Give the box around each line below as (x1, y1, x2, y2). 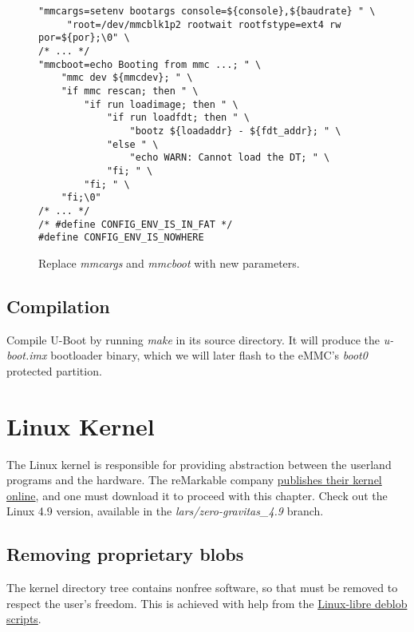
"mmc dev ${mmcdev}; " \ (61, 72, 193, 84)
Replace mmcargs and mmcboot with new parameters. (38, 254, 300, 271)
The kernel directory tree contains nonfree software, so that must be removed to (6, 579, 398, 596)
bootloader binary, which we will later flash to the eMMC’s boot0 (50, 347, 368, 364)
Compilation (6, 293, 110, 318)
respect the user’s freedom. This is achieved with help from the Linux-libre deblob (6, 594, 408, 611)
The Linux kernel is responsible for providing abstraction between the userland (6, 455, 392, 472)
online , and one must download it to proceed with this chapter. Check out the (6, 487, 388, 503)
